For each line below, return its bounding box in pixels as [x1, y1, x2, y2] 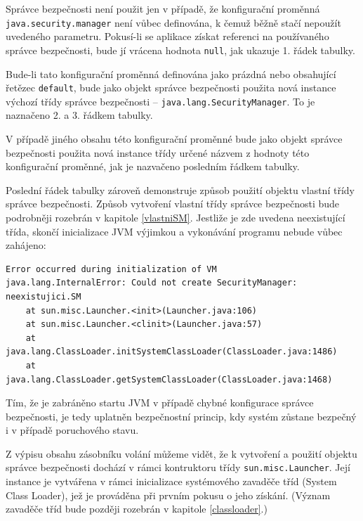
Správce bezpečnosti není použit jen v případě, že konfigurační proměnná [6, 1, 320, 15]
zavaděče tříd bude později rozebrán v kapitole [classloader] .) [6, 501, 268, 516]
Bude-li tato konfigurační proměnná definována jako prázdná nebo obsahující [6, 66, 336, 81]
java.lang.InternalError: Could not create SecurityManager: [6, 278, 298, 288]
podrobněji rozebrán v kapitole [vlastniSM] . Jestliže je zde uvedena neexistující [6, 210, 345, 224]
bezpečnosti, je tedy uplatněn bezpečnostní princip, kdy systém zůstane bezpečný [6, 409, 357, 423]
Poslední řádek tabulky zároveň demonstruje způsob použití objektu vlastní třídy [6, 182, 355, 197]
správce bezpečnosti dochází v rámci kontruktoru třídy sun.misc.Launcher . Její [6, 460, 350, 475]
